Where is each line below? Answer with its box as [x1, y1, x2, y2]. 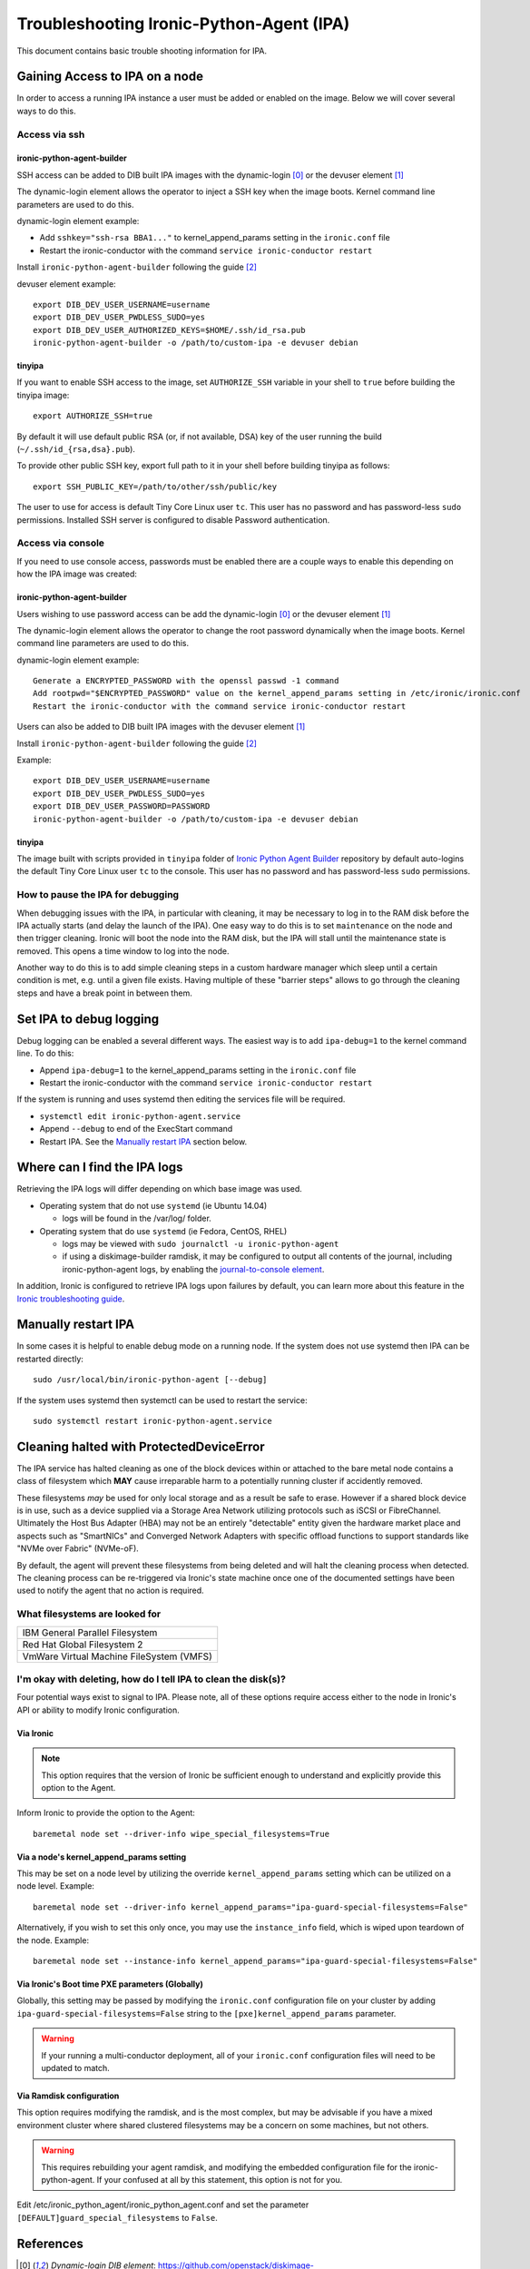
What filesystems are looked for [16, 1607, 162, 1620]
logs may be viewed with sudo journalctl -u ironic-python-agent [62, 1238, 339, 1249]
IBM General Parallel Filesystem [22, 1626, 158, 1638]
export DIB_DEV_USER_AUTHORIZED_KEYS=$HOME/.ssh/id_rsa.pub [33, 325, 306, 335]
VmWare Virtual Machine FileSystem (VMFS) [22, 1650, 212, 1663]
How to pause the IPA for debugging [16, 889, 180, 901]
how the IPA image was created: [16, 568, 138, 580]
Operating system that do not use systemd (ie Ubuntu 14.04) [39, 1200, 268, 1211]
